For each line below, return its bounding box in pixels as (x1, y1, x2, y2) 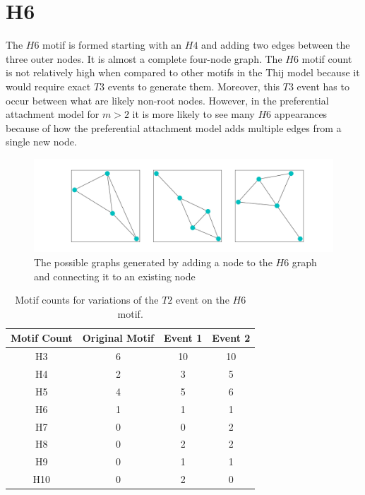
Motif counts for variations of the (15, 292, 159, 307)
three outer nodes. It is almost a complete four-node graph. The (6, 51, 282, 66)
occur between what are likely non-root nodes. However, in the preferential (6, 93, 329, 107)
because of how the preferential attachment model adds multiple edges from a (6, 120, 342, 135)
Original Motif (82, 330, 155, 345)
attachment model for (6, 107, 100, 121)
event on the (176, 292, 229, 307)
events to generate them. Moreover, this (107, 78, 280, 93)
